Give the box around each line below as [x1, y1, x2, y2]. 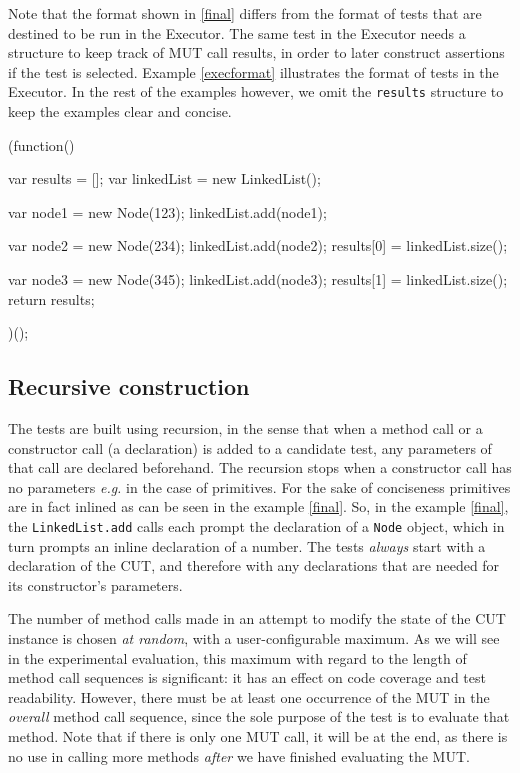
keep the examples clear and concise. [8, 101, 232, 122]
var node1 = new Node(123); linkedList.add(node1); [8, 201, 327, 222]
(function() [8, 134, 75, 155]
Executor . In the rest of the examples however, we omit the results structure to [8, 81, 504, 102]
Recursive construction [8, 371, 250, 402]
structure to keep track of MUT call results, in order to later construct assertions [8, 42, 505, 63]
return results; [8, 288, 95, 309]
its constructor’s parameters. [8, 574, 183, 595]
